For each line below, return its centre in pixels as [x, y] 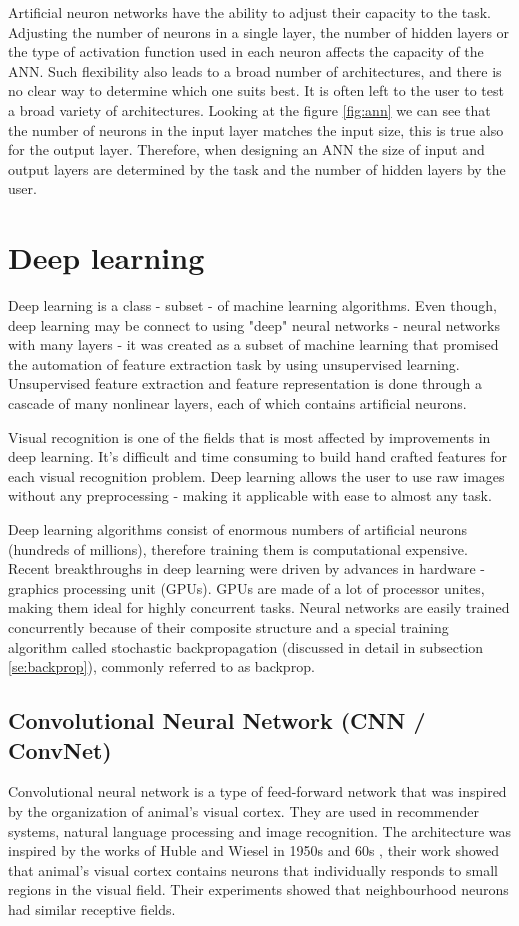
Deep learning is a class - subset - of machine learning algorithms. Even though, [253, 305]
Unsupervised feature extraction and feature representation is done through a [245, 383]
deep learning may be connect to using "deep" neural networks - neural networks [254, 324]
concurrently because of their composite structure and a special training [228, 626]
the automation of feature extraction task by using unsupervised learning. [234, 363]
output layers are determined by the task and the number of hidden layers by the [257, 168]
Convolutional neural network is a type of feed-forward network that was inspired [257, 791]
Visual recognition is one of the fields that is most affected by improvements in [249, 436]
